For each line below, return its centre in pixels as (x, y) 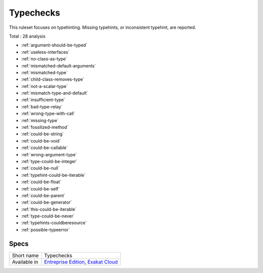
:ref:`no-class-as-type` (44, 59)
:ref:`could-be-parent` (43, 195)
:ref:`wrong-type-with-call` (48, 114)
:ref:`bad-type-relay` (42, 106)
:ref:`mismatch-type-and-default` (55, 93)
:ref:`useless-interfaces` (46, 52)
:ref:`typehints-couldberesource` (54, 223)
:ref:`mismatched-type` (45, 72)
